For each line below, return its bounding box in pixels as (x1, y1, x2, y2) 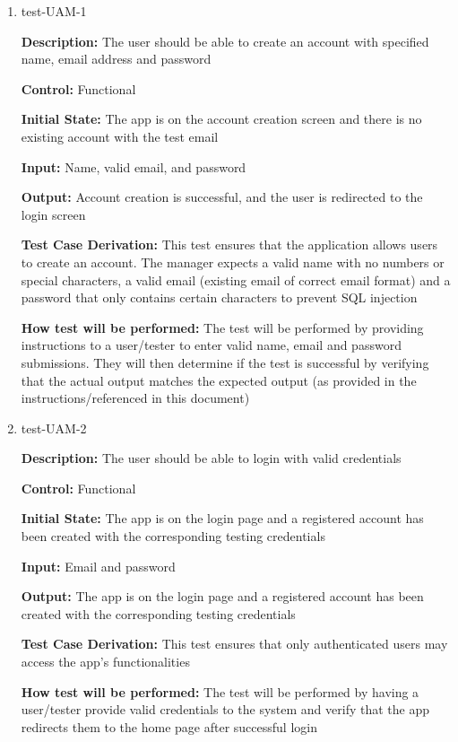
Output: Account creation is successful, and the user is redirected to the (21, 188, 423, 206)
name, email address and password (21, 49, 212, 68)
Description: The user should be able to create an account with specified (21, 31, 429, 50)
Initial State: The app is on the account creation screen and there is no (21, 109, 422, 128)
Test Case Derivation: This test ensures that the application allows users (21, 235, 438, 254)
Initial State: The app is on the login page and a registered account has (21, 509, 424, 528)
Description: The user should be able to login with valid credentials (21, 449, 402, 467)
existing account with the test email (21, 127, 219, 145)
